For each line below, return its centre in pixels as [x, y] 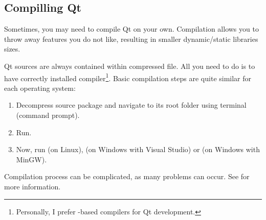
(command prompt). [48, 115]
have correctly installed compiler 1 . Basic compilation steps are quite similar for [128, 77]
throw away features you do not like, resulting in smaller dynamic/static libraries [131, 39]
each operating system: [40, 88]
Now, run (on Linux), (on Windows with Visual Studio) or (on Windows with [138, 149]
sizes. [12, 49]
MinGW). [31, 159]
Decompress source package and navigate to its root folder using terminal [131, 105]
